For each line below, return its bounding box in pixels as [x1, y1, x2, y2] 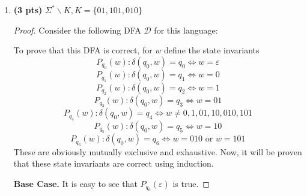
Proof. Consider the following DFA [13, 23, 141, 36]
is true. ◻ [172, 177, 210, 189]
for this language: [154, 23, 218, 36]
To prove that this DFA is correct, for [13, 44, 153, 56]
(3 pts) [13, 4, 43, 16]
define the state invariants [164, 44, 260, 56]
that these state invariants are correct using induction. [13, 157, 214, 170]
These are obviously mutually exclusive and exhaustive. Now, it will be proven [13, 145, 302, 158]
